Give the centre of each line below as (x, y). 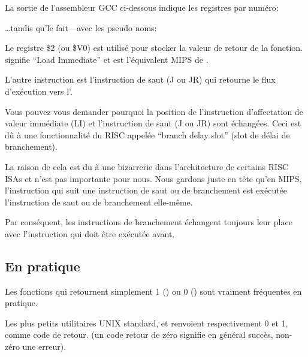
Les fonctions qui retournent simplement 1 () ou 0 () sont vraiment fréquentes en (153, 291)
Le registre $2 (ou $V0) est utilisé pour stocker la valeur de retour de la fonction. (154, 48)
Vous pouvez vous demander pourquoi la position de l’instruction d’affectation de (154, 111)
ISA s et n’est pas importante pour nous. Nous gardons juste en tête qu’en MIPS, (153, 178)
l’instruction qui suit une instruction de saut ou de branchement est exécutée (146, 190)
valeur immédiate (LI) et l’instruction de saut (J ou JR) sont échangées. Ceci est (153, 123)
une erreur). (44, 347)
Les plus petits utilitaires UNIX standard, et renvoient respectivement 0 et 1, (147, 323)
